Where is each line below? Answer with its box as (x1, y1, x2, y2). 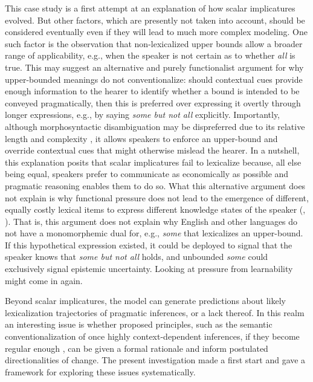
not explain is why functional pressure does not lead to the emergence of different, (5, 191, 309, 204)
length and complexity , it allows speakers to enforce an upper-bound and (5, 132, 278, 144)
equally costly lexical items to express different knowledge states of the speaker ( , (5, 203, 306, 216)
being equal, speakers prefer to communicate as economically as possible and (5, 167, 289, 180)
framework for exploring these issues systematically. (5, 365, 196, 378)
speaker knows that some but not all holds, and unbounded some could (5, 250, 268, 263)
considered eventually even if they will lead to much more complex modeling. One (5, 25, 308, 38)
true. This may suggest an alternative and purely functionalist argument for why (5, 60, 304, 73)
